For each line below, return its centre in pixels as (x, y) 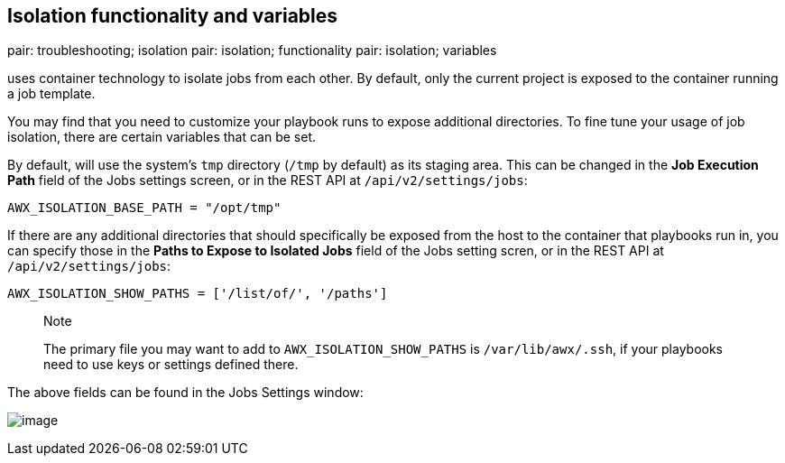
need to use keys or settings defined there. (171, 365)
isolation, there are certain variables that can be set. (162, 137)
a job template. (51, 94)
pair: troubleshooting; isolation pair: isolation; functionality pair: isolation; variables (252, 51)
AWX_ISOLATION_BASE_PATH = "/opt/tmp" (144, 208)
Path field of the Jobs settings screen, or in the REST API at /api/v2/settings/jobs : (268, 181)
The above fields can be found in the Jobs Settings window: (185, 393)
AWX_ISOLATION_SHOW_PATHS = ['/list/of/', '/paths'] (198, 294)
